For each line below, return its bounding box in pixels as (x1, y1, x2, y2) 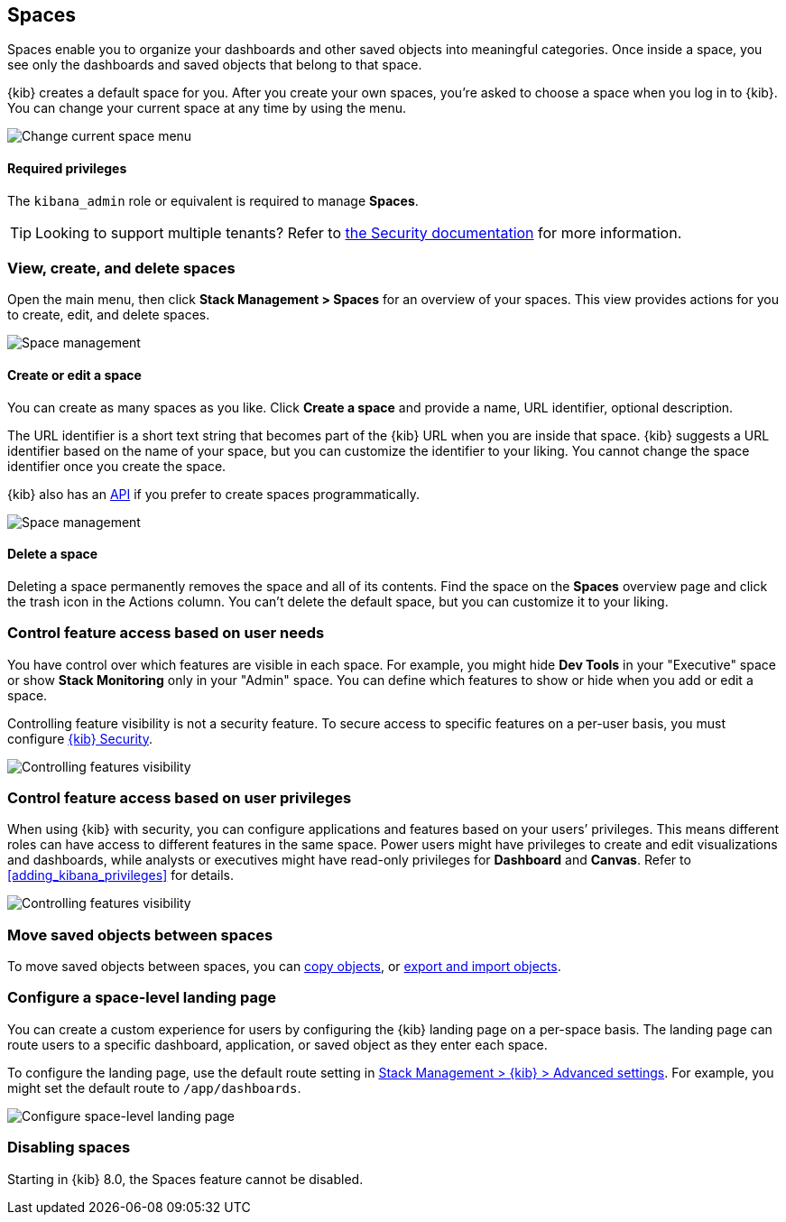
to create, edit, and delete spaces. (7, 307, 210, 323)
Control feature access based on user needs (7, 624, 325, 643)
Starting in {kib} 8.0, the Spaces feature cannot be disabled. (7, 1171, 364, 1187)
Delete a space (7, 546, 98, 562)
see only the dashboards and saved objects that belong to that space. (7, 57, 422, 73)
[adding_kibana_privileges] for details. (7, 867, 235, 884)
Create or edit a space (7, 367, 142, 383)
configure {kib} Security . (7, 730, 153, 746)
